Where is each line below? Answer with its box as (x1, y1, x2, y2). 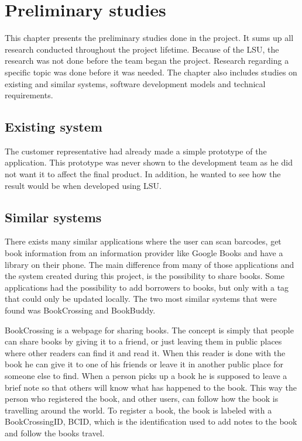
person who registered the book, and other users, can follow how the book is (5, 392, 279, 405)
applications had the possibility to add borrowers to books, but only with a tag (5, 281, 289, 293)
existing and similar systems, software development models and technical (5, 77, 266, 89)
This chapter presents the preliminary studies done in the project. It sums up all (5, 32, 294, 44)
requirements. (5, 89, 53, 101)
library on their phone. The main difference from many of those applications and (5, 258, 294, 270)
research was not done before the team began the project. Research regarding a (5, 54, 289, 67)
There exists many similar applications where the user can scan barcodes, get (5, 235, 282, 247)
